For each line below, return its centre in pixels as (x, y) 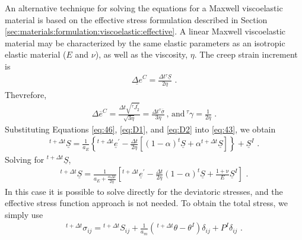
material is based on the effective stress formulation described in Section (136, 19)
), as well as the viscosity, (142, 54)
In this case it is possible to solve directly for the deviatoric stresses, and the (144, 191)
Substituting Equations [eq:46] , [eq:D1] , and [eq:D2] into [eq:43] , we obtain (140, 129)
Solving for (25, 159)
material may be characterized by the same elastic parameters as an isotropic (145, 42)
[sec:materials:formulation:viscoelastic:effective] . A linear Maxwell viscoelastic (145, 31)
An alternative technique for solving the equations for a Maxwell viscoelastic (144, 8)
